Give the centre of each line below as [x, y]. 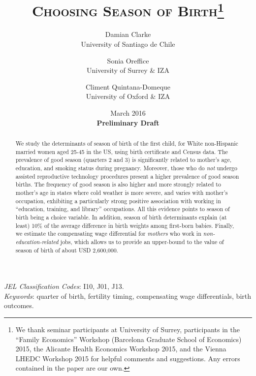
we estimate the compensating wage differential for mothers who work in [108, 234]
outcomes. [19, 305]
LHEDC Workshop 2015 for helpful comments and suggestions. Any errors [128, 358]
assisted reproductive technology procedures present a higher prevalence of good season [127, 176]
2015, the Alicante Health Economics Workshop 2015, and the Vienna [121, 349]
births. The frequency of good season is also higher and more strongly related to [118, 184]
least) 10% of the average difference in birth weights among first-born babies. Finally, [125, 225]
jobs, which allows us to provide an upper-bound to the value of [142, 241]
